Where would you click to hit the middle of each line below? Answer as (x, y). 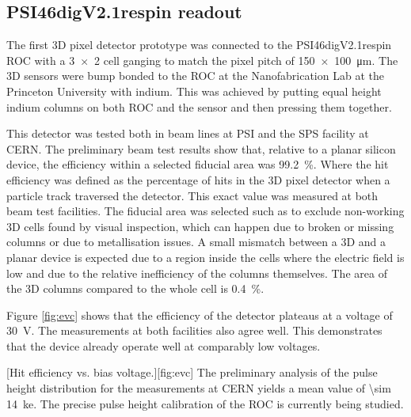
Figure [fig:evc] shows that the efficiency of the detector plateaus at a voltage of (200, 315)
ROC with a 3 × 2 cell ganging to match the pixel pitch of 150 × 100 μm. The (202, 60)
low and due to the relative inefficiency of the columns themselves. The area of (197, 273)
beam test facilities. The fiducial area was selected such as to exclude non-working (205, 211)
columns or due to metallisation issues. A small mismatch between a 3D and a (196, 242)
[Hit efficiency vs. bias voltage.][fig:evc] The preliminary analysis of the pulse (192, 372)
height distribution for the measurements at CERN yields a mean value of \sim (199, 388)
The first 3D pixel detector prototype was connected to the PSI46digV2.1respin (199, 45)
